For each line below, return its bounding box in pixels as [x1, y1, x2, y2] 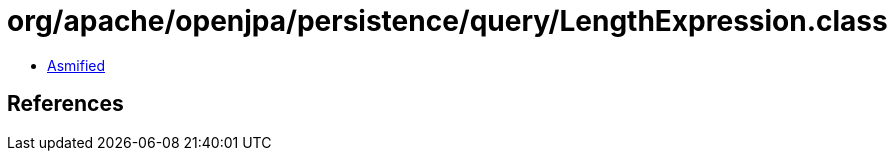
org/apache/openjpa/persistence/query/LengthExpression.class [7, 4, 888, 38]
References [7, 91, 124, 117]
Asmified [47, 56, 106, 74]
